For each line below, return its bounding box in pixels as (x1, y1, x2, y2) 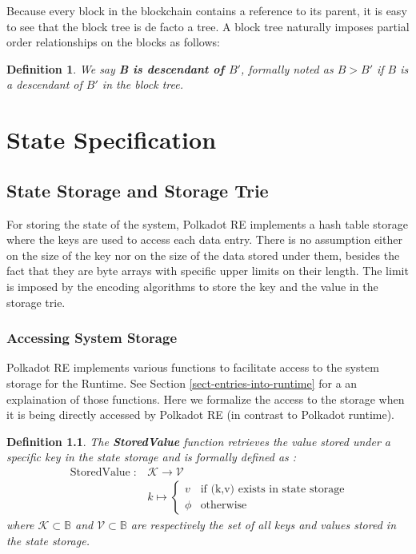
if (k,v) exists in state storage (200, 484, 345, 496)
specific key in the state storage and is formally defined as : (6, 448, 297, 465)
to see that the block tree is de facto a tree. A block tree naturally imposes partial (6, 18, 410, 34)
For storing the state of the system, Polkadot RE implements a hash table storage (6, 215, 408, 232)
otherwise (200, 500, 247, 512)
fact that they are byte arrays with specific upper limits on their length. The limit (6, 262, 409, 279)
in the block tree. (102, 76, 183, 93)
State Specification (6, 123, 217, 156)
